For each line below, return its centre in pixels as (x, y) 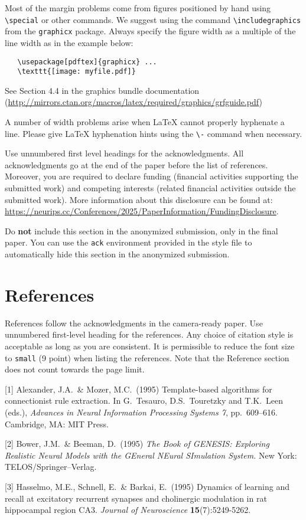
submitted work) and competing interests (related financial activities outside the (150, 188)
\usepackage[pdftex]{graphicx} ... (87, 62)
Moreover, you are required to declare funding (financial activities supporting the (152, 176)
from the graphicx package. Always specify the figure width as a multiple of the (150, 31)
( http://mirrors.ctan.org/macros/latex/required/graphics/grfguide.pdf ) (134, 102)
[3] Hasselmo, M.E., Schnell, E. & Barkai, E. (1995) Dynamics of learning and (147, 486)
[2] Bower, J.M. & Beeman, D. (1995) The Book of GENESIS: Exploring (137, 444)
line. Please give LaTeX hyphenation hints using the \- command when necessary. (154, 133)
